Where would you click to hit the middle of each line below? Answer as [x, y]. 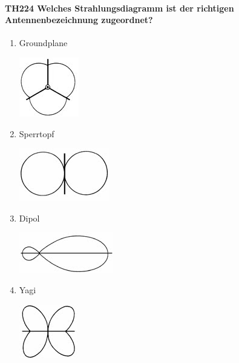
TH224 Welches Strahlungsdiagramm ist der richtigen [119, 8]
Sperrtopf [37, 133]
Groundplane [43, 43]
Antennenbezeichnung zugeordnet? [79, 20]
